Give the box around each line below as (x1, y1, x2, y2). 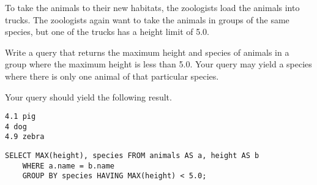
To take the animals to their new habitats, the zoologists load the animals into (5, 1, 300, 13)
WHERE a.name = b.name (22, 161, 114, 170)
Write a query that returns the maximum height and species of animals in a (5, 45, 289, 58)
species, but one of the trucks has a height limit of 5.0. (5, 25, 209, 38)
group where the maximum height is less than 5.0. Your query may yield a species (5, 58, 312, 70)
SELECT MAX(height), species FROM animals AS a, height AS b (5, 151, 259, 160)
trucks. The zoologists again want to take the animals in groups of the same (5, 13, 289, 26)
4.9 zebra (5, 132, 45, 142)
